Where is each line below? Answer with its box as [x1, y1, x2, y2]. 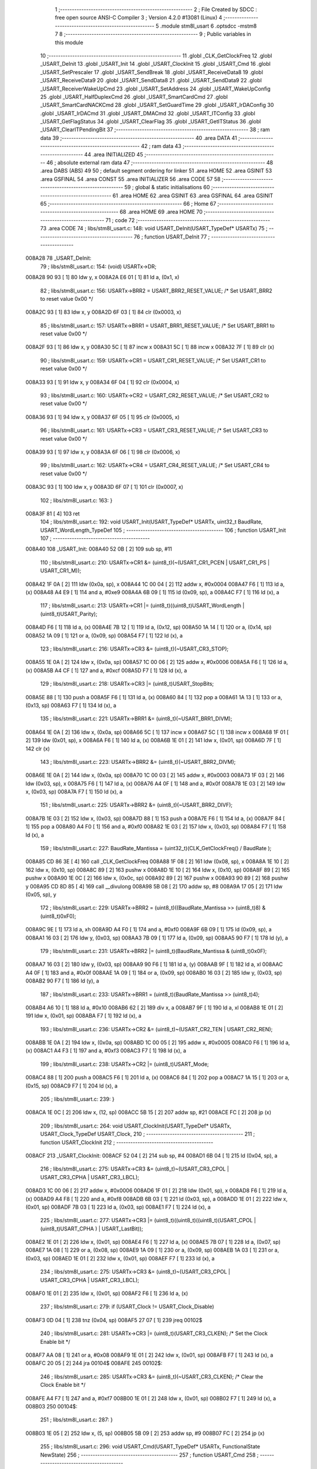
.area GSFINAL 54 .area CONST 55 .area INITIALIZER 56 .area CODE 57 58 [40, 175, 221, 182]
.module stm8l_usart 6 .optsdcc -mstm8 [160, 22, 257, 29]
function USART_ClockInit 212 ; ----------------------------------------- [40, 1139, 214, 1146]
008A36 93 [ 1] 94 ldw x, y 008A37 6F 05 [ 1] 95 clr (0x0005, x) [25, 413, 180, 420]
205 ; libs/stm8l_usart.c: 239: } [40, 1096, 114, 1103]
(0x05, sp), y [25, 891, 57, 898]
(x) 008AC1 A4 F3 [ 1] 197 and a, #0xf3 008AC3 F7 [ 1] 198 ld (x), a [25, 1047, 187, 1054]
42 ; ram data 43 [141, 143, 181, 150]
